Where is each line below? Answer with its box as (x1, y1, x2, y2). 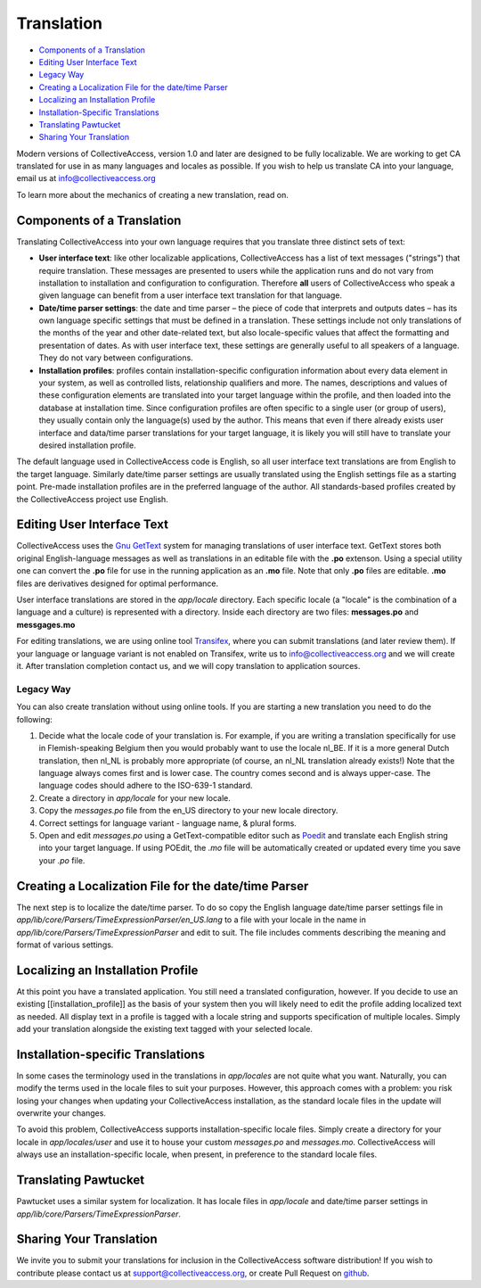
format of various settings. (16, 939, 114, 950)
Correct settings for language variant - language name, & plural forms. (38, 817, 298, 829)
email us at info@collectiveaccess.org (16, 173, 156, 184)
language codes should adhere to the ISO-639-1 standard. (38, 780, 253, 791)
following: (16, 714, 53, 724)
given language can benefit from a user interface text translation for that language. (38, 290, 343, 301)
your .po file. (38, 855, 86, 865)
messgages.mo (16, 619, 76, 630)
